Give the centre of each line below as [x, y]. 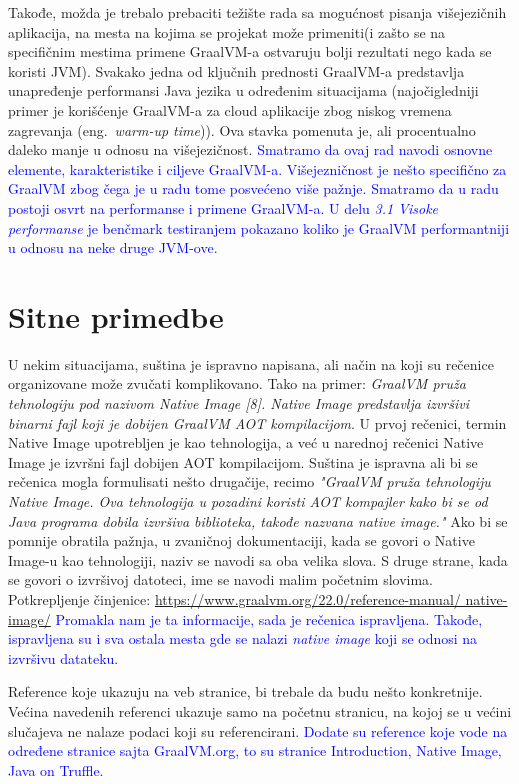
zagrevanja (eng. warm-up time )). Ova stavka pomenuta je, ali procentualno [242, 129]
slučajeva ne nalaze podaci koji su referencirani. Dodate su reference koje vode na [258, 730]
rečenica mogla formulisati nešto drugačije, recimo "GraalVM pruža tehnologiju [249, 481]
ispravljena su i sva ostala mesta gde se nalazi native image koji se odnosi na [243, 638]
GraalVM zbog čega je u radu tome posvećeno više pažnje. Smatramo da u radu [253, 188]
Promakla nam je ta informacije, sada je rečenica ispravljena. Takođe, [269, 618]
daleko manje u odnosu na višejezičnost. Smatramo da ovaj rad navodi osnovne [250, 149]
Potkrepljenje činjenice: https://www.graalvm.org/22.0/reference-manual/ [234, 598]
